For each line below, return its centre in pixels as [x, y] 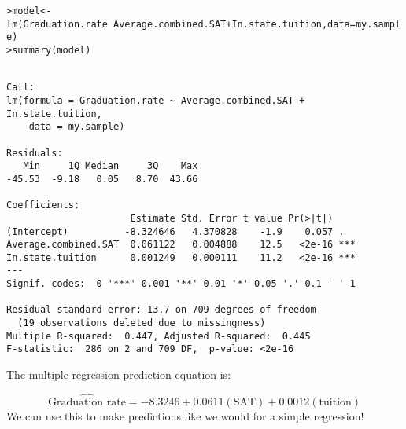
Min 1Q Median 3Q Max [111, 166]
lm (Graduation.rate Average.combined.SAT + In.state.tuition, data [178, 24]
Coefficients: [43, 205]
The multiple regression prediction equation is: [119, 374]
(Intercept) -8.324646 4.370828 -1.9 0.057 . [175, 231]
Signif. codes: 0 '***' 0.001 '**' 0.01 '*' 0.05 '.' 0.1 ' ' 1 [181, 284]
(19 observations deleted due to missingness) [142, 323]
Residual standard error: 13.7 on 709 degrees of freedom [161, 310]
